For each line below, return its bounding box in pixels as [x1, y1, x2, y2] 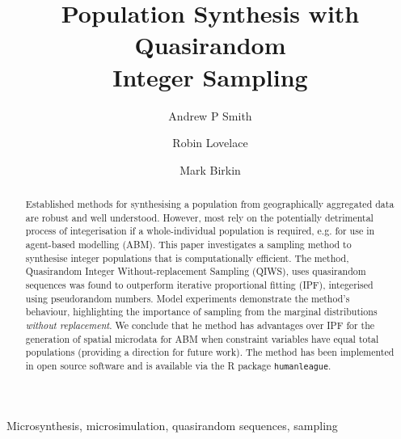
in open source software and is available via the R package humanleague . [25, 358, 331, 372]
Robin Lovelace [172, 134, 248, 151]
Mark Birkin [179, 161, 241, 178]
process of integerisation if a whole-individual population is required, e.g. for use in [25, 224, 375, 238]
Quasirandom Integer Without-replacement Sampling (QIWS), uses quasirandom [25, 264, 366, 278]
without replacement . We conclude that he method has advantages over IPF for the [25, 318, 375, 331]
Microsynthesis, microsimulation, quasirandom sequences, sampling [6, 417, 338, 434]
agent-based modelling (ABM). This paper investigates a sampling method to [25, 238, 352, 251]
